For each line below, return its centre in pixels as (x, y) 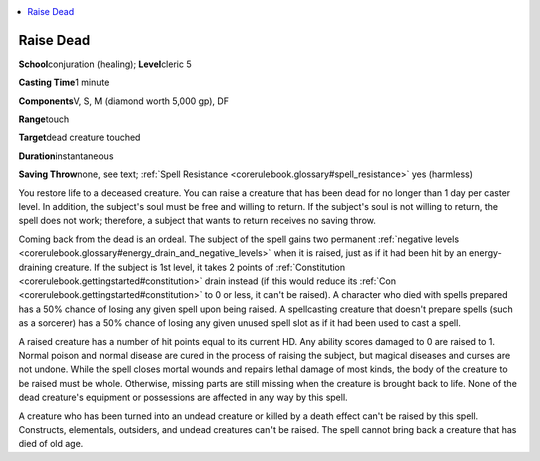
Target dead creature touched (79, 137)
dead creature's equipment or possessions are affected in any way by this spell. (183, 397)
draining (35, 267)
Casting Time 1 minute (64, 82)
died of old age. (51, 444)
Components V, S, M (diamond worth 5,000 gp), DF (124, 101)
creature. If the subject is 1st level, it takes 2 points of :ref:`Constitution (200, 267)
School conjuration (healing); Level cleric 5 (105, 64)
